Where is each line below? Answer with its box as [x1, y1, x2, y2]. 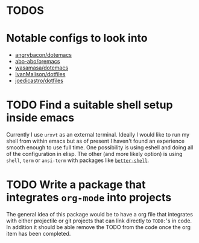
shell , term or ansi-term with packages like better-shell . [6, 157, 150, 164]
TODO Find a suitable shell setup [6, 98, 173, 112]
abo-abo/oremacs [14, 58, 60, 65]
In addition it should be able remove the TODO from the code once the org [6, 224, 191, 230]
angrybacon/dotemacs [14, 51, 72, 59]
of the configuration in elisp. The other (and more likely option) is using [6, 151, 183, 158]
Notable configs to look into [6, 31, 148, 45]
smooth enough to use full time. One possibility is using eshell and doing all [6, 144, 194, 151]
